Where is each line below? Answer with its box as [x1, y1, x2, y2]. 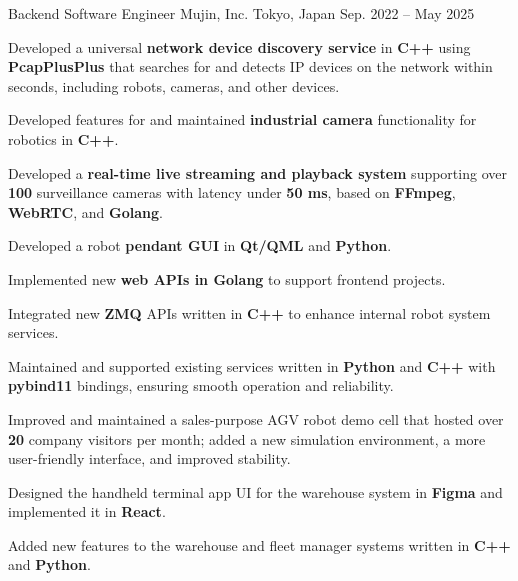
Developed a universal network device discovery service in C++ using [8, 36, 471, 57]
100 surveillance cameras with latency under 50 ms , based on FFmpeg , [8, 182, 456, 203]
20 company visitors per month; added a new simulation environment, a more [8, 428, 486, 449]
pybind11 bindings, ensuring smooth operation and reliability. [8, 375, 394, 396]
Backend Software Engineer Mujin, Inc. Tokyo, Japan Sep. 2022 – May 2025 [8, 3, 475, 23]
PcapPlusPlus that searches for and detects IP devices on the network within [8, 56, 493, 77]
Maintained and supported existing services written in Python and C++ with [8, 355, 496, 376]
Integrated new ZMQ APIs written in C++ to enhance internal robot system [8, 302, 491, 323]
